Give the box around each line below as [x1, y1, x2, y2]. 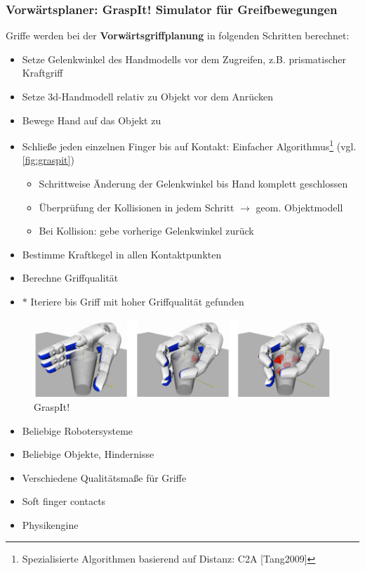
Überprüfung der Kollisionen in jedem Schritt [39, 199, 234, 214]
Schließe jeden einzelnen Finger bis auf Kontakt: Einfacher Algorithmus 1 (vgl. [22, 137, 357, 153]
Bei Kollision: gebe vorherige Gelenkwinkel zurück [39, 223, 254, 238]
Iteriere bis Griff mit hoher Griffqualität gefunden [30, 294, 244, 308]
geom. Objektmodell [255, 199, 343, 214]
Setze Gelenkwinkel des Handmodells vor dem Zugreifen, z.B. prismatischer [22, 51, 346, 66]
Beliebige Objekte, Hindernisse [22, 447, 154, 461]
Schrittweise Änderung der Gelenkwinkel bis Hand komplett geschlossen [39, 176, 348, 191]
